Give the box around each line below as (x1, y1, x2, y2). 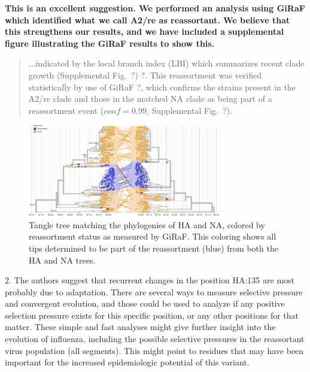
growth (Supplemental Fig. (28, 68, 127, 81)
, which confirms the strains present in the (141, 80, 296, 93)
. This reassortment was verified (145, 68, 262, 81)
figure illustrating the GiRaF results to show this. (5, 37, 215, 49)
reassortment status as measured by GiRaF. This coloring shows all (29, 230, 276, 243)
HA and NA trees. (29, 253, 96, 266)
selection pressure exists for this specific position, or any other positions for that (5, 309, 299, 321)
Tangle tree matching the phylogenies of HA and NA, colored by (29, 218, 265, 231)
